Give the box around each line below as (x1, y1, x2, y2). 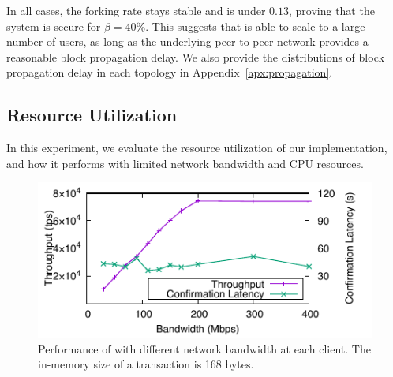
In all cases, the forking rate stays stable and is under (6, 2, 266, 18)
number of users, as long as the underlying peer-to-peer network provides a (6, 33, 369, 50)
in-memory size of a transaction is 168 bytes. (38, 356, 254, 372)
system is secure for (6, 17, 101, 34)
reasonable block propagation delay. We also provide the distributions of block (6, 48, 384, 65)
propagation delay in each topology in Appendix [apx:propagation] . (6, 64, 333, 80)
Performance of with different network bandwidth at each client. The (38, 340, 371, 356)
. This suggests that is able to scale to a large (145, 17, 365, 34)
